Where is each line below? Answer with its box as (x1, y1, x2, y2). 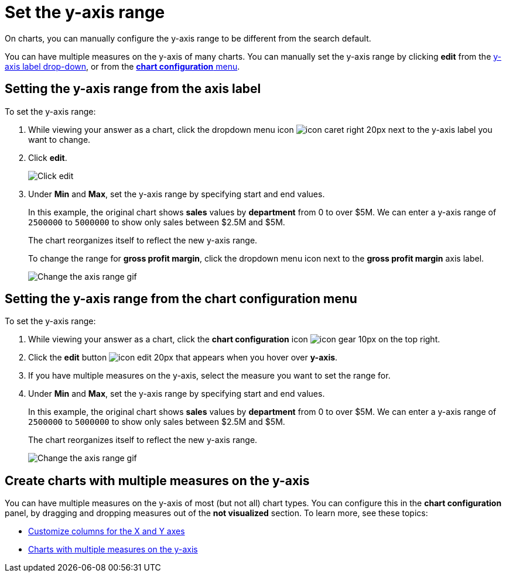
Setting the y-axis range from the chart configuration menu (5, 291, 357, 307)
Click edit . (28, 152, 67, 163)
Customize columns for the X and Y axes (28, 526, 185, 537)
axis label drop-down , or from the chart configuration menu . (5, 61, 240, 71)
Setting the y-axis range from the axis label (5, 81, 261, 97)
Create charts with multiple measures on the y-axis (5, 473, 310, 488)
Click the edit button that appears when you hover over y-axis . (28, 352, 338, 363)
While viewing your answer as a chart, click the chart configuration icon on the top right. (28, 334, 440, 345)
